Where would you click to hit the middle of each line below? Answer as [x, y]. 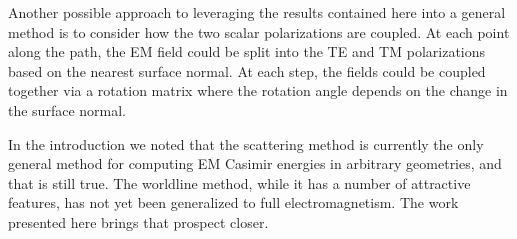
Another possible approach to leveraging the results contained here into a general [257, 12]
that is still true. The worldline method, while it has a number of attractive [239, 182]
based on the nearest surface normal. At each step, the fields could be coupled [247, 70]
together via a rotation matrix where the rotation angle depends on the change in [258, 90]
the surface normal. [67, 109]
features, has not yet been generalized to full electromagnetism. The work [233, 202]
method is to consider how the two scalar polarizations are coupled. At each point [259, 31]
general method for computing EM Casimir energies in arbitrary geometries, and [255, 163]
